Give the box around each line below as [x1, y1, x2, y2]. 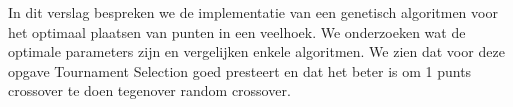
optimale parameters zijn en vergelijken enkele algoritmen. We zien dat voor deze [8, 41, 505, 62]
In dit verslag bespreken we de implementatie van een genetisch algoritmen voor [8, 2, 498, 22]
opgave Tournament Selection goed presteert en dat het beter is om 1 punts [8, 60, 472, 81]
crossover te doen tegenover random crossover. [8, 80, 291, 101]
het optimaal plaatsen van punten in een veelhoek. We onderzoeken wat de [8, 21, 466, 42]
